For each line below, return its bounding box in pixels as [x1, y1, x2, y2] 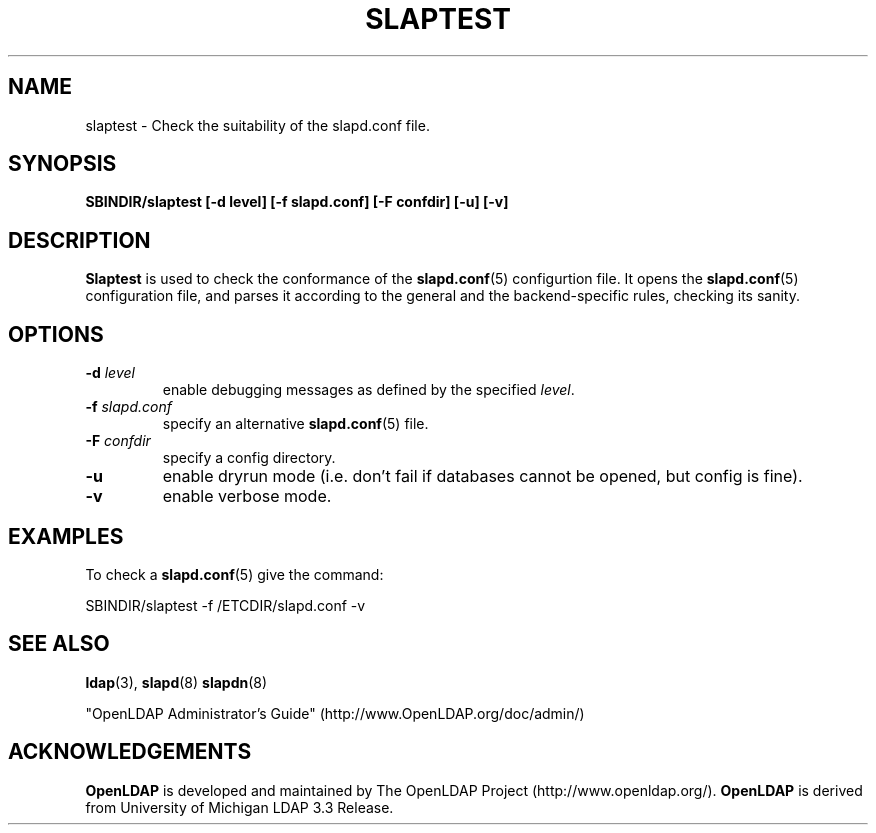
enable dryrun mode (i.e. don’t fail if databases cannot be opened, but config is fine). [162, 466, 803, 487]
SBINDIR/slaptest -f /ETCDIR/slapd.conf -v [85, 596, 366, 614]
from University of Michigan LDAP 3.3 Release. [85, 798, 394, 816]
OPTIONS [8, 321, 104, 347]
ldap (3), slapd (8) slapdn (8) [85, 673, 268, 691]
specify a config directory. [162, 449, 336, 467]
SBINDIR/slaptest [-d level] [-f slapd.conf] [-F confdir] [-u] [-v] [85, 193, 509, 211]
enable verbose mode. [162, 486, 332, 507]
